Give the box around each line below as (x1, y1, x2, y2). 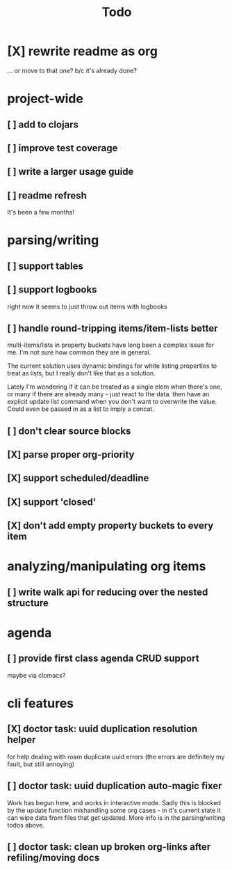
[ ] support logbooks (7, 283, 97, 296)
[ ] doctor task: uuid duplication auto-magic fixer (7, 780, 222, 792)
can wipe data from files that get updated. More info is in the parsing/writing (7, 813, 226, 822)
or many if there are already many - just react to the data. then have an (7, 390, 210, 398)
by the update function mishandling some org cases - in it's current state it (7, 806, 221, 814)
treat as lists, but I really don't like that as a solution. (7, 369, 156, 378)
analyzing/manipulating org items (7, 559, 206, 575)
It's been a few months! (7, 208, 75, 217)
